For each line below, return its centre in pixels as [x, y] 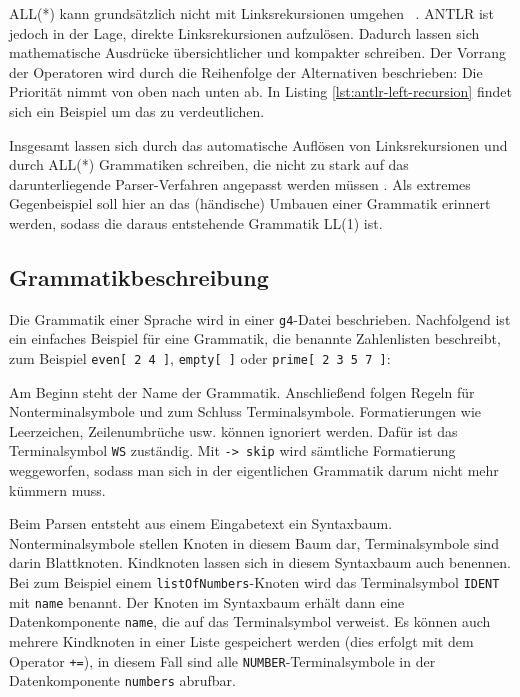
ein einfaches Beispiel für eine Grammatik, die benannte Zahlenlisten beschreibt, [255, 338]
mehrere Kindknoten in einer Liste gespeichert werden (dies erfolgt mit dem [241, 641]
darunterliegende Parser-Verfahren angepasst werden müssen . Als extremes [240, 183]
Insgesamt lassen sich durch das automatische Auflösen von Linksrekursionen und [258, 144]
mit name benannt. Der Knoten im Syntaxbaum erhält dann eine [207, 601]
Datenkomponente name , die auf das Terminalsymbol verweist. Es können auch [250, 621]
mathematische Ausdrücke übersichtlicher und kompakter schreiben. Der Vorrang [258, 52]
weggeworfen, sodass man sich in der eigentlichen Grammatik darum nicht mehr [254, 470]
